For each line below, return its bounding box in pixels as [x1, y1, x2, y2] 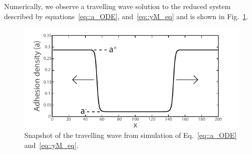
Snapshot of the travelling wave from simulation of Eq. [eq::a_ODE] [24, 130, 237, 140]
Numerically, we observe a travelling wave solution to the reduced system [4, 1, 231, 11]
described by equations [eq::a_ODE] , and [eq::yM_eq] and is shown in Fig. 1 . [4, 11, 248, 21]
